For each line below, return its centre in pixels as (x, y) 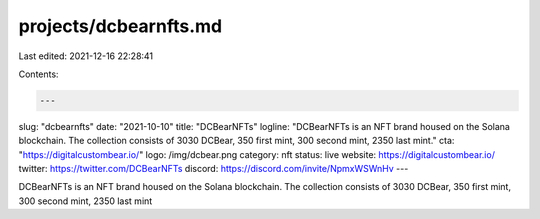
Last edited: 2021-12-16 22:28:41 (86, 56)
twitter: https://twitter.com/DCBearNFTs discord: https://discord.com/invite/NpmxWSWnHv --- (213, 169)
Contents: (38, 74)
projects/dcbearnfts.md (120, 26)
